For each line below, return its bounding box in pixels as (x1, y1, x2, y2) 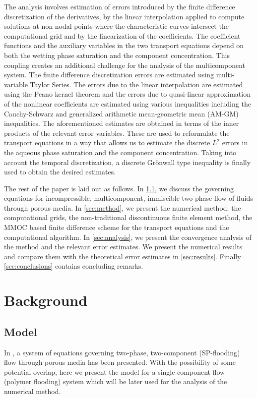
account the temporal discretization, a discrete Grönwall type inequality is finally (4, 157, 251, 167)
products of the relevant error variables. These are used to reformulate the (4, 127, 230, 138)
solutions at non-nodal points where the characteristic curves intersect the (4, 21, 229, 31)
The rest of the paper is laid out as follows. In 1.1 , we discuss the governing (4, 183, 234, 193)
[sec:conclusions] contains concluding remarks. (4, 261, 143, 271)
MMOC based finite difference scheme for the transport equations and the (4, 222, 229, 232)
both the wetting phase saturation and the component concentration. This (4, 50, 230, 60)
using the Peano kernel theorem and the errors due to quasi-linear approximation (4, 89, 251, 99)
